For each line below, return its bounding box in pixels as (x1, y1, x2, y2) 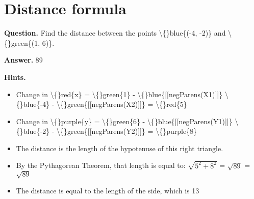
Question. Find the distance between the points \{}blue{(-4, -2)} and (4, 27, 226, 38)
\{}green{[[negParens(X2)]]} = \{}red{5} (57, 99, 187, 109)
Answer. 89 (4, 54, 43, 65)
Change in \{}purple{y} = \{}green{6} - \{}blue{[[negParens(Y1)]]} (16, 116, 233, 126)
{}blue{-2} (16, 126, 50, 136)
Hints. (4, 71, 26, 82)
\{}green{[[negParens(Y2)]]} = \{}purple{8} (57, 126, 197, 136)
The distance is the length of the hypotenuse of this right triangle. (16, 143, 223, 153)
